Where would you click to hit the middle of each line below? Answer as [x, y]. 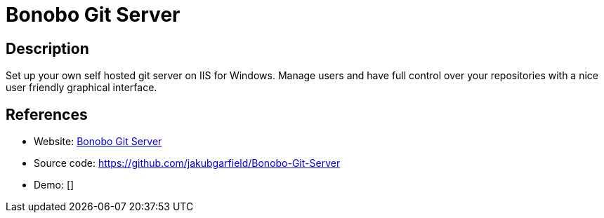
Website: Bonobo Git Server [98, 142]
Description [47, 48]
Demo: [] [54, 185]
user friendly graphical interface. [81, 88]
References [47, 114]
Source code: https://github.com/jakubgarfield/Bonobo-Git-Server [187, 163]
